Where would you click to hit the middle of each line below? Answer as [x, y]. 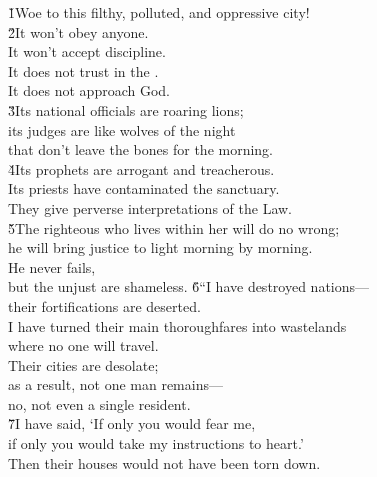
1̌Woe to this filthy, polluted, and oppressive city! [159, 12]
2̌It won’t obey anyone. [78, 31]
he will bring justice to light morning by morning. [160, 247]
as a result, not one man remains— [115, 384]
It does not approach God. [89, 90]
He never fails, [52, 266]
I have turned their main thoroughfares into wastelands [177, 325]
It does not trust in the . [83, 70]
